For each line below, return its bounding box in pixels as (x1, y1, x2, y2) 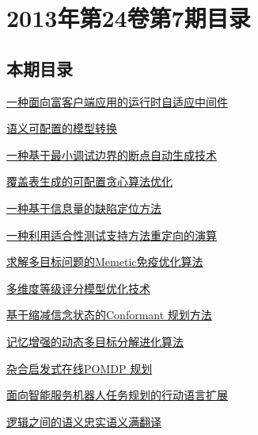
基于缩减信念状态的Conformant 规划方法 (6, 306, 212, 323)
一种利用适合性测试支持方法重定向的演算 (6, 226, 217, 243)
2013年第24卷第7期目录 (6, 2, 251, 34)
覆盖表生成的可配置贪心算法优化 (6, 173, 173, 190)
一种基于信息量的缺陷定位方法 (6, 199, 161, 216)
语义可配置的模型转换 (6, 120, 117, 137)
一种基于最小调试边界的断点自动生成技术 (6, 146, 217, 163)
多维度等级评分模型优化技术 (6, 279, 150, 296)
